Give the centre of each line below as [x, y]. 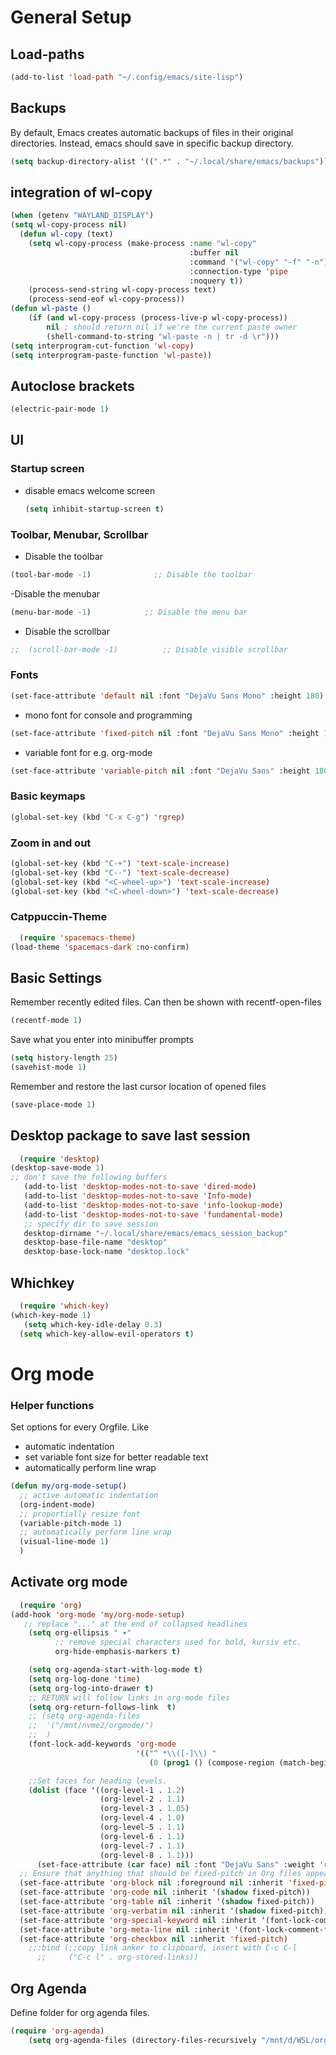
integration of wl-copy [81, 192]
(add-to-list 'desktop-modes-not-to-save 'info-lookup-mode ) [153, 1205]
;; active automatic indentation [89, 1495]
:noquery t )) [216, 281]
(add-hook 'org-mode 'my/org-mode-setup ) [98, 1614]
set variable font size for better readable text [116, 1457]
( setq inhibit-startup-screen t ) [94, 509]
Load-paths [47, 54]
